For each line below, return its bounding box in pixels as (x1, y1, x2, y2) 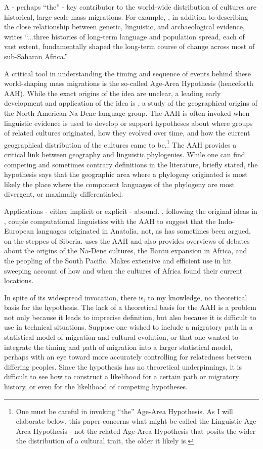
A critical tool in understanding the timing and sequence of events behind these (4, 68, 251, 78)
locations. (4, 275, 34, 286)
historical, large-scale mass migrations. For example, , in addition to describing (4, 11, 248, 22)
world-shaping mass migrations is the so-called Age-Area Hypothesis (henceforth (4, 78, 253, 88)
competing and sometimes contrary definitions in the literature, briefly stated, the (4, 159, 258, 169)
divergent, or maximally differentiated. (4, 189, 123, 199)
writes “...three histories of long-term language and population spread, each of (4, 31, 245, 41)
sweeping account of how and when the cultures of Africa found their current (4, 265, 243, 276)
